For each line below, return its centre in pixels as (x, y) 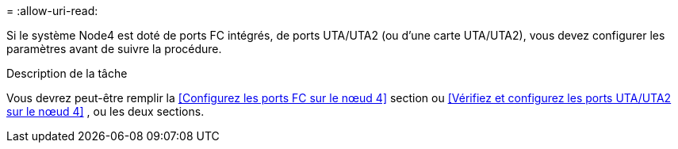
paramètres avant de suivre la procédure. (114, 49)
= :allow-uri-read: (52, 11)
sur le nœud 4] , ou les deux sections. (105, 111)
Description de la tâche (67, 73)
